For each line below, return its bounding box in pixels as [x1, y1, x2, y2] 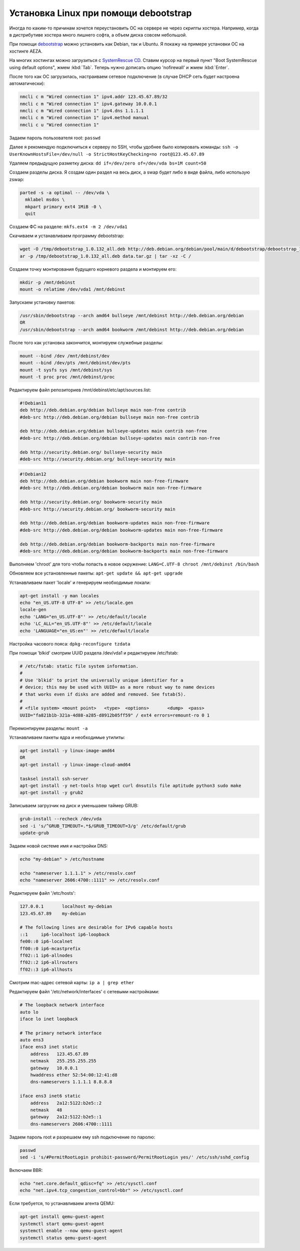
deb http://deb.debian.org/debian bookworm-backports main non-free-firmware [19, 541, 215, 547]
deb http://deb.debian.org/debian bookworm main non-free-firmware [19, 478, 189, 484]
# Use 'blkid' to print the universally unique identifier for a [19, 677, 183, 683]
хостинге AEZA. [9, 48, 42, 54]
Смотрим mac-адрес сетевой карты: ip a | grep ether [9, 979, 134, 985]
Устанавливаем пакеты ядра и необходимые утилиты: [9, 735, 125, 741]
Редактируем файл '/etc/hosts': [9, 890, 76, 896]
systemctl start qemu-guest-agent [19, 1221, 104, 1226]
